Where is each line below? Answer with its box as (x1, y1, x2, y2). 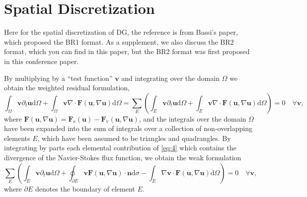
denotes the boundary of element (35, 183, 135, 194)
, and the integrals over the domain (139, 113, 246, 124)
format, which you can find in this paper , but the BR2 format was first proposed (4, 46, 250, 57)
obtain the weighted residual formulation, (4, 82, 130, 93)
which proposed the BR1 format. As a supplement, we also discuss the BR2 (4, 36, 234, 47)
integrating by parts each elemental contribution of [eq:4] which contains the (4, 142, 236, 153)
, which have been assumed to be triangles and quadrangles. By (37, 132, 231, 143)
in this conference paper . (4, 56, 79, 66)
